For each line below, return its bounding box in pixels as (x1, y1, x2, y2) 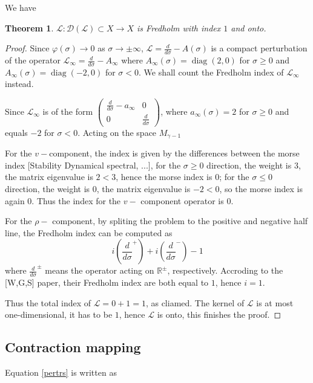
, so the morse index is (219, 182, 303, 195)
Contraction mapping (5, 338, 141, 356)
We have (5, 1, 36, 13)
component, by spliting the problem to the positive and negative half (52, 214, 308, 227)
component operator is (140, 194, 224, 207)
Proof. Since (5, 42, 50, 54)
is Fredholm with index (137, 21, 221, 34)
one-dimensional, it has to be (5, 308, 113, 321)
